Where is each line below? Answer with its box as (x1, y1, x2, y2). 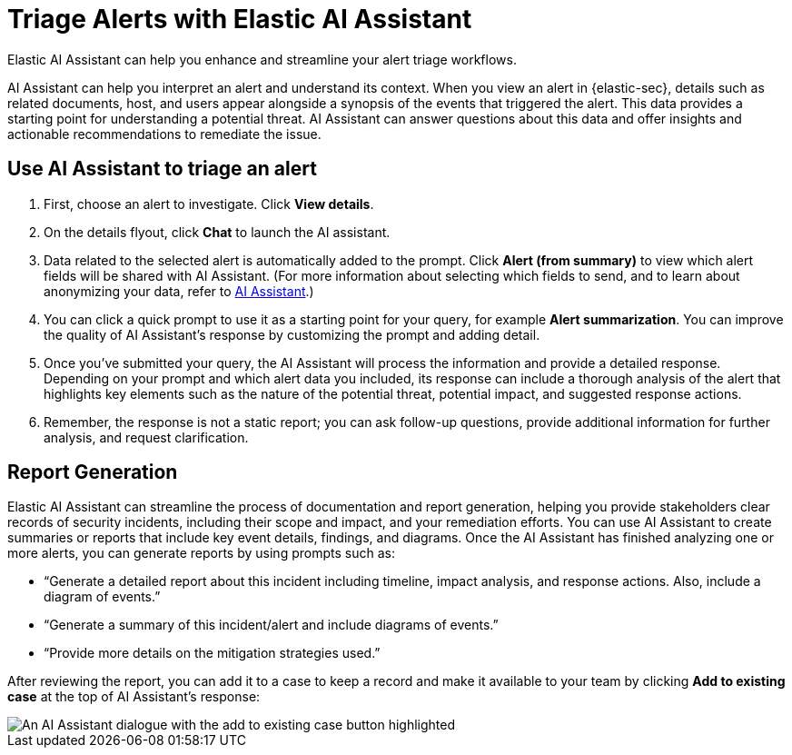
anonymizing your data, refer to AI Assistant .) (44, 283, 314, 299)
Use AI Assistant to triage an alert (7, 157, 317, 181)
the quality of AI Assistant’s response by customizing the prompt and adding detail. (44, 326, 540, 343)
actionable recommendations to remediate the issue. (7, 125, 322, 142)
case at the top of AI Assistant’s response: (7, 689, 261, 705)
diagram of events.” (44, 589, 161, 605)
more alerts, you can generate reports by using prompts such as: (7, 545, 395, 561)
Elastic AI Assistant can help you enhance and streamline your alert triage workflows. (7, 51, 517, 67)
